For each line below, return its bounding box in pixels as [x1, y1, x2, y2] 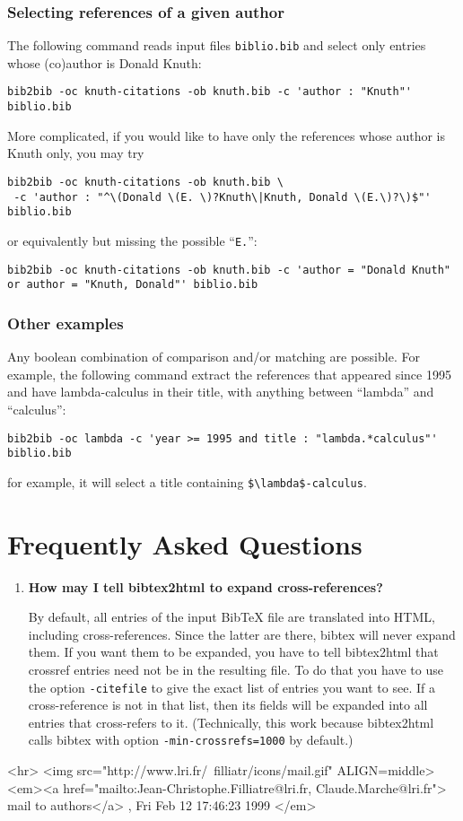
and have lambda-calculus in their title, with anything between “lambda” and [7, 382, 434, 401]
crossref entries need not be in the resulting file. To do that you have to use [28, 659, 443, 678]
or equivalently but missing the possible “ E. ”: [7, 231, 258, 249]
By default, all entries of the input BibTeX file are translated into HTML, [28, 607, 435, 626]
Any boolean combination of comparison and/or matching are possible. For [7, 347, 420, 366]
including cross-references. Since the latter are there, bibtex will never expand [28, 624, 456, 643]
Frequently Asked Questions [7, 525, 363, 562]
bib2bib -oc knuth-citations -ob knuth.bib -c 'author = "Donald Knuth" [7, 263, 450, 276]
